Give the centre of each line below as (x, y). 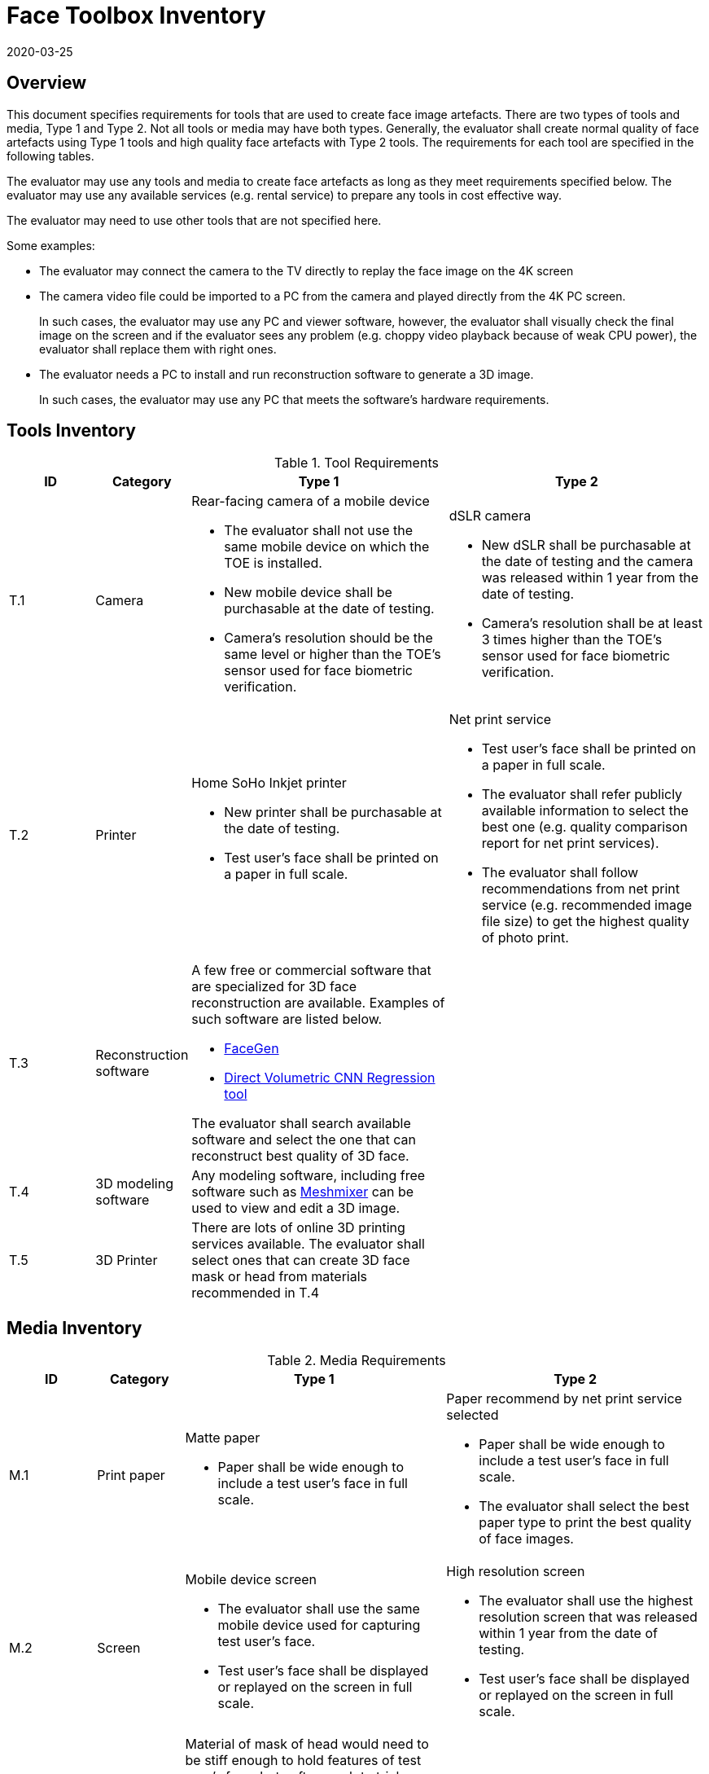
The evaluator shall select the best (584, 1506)
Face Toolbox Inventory (136, 15)
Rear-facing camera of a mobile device (311, 501)
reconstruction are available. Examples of (318, 1003)
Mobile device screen (251, 1580)
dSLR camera (490, 516)
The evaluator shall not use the (319, 531)
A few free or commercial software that (311, 970)
